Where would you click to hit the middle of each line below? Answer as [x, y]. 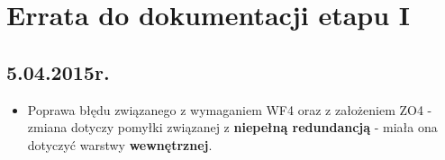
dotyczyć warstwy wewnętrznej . [120, 144]
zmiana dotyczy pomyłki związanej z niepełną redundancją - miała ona [232, 127]
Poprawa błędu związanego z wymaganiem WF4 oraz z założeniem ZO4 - [230, 109]
